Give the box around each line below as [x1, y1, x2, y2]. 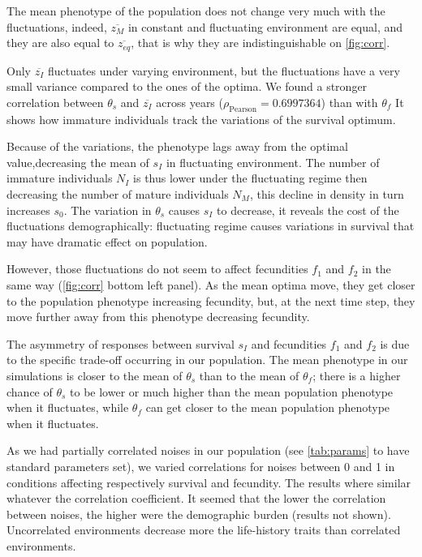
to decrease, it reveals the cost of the [217, 201, 399, 218]
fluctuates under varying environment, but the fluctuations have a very [47, 62, 400, 79]
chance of [6, 383, 53, 400]
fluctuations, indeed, [6, 18, 107, 35]
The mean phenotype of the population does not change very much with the [6, 2, 385, 19]
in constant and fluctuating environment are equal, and [127, 18, 403, 35]
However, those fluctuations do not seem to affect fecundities [6, 260, 308, 277]
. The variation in [63, 201, 152, 218]
